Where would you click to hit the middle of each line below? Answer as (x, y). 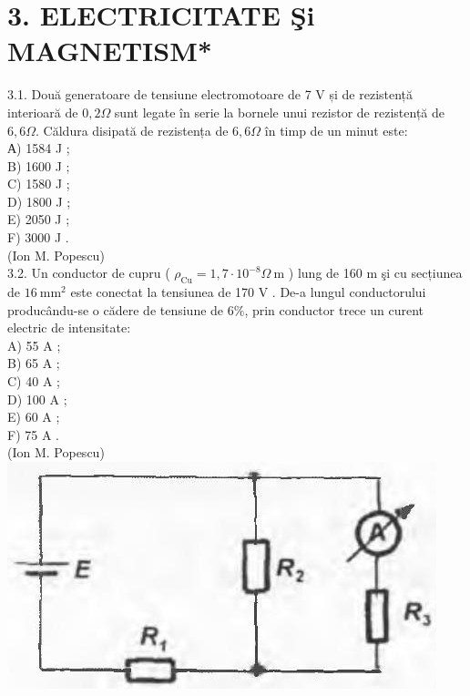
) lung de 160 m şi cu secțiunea (375, 273)
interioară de (43, 112)
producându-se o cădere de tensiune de (116, 309)
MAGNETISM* (110, 51)
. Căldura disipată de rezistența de (132, 130)
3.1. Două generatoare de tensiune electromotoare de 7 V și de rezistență (210, 94)
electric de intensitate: (69, 328)
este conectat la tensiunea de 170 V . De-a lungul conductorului (248, 292)
